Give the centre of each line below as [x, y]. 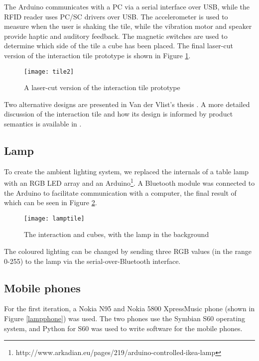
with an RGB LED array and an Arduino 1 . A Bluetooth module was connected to [129, 182]
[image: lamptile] [54, 218]
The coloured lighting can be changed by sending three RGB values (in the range [128, 251]
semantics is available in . [43, 123]
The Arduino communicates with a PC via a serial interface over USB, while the [127, 6]
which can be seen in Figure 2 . [51, 202]
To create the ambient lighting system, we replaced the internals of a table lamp [127, 171]
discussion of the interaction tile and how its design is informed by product [119, 114]
